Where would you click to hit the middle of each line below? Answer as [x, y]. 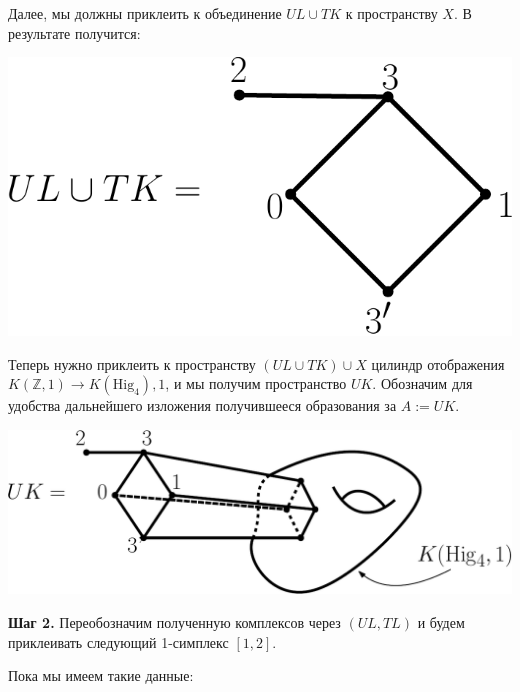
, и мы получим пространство [256, 383]
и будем [441, 621]
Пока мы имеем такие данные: [101, 675]
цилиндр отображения [438, 363]
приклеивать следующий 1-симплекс [118, 641]
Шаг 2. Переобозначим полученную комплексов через [174, 621]
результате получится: [74, 32]
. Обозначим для [422, 383]
